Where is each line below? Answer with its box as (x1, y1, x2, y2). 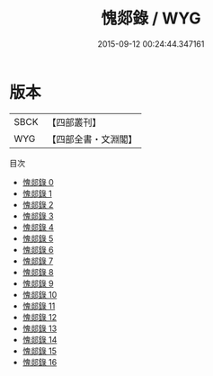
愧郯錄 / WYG (101, 8, 201, 29)
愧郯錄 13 (22, 323, 58, 334)
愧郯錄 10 (22, 289, 58, 300)
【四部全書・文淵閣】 (47, 132, 138, 145)
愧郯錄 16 (22, 356, 58, 367)
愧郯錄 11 (22, 300, 56, 311)
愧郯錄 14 (22, 334, 58, 345)
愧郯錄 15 (22, 345, 57, 356)
